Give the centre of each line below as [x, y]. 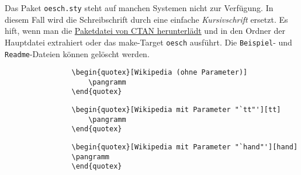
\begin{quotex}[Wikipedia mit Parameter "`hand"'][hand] [185, 147]
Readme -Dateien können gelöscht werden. [77, 53]
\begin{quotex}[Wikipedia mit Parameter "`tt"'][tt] [176, 110]
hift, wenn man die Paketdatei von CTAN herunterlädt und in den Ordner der [145, 31]
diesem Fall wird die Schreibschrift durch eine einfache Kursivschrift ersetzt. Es [146, 19]
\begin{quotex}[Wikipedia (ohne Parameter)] [160, 73]
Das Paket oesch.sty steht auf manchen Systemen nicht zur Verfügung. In [139, 8]
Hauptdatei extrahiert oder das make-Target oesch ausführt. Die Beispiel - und [148, 42]
